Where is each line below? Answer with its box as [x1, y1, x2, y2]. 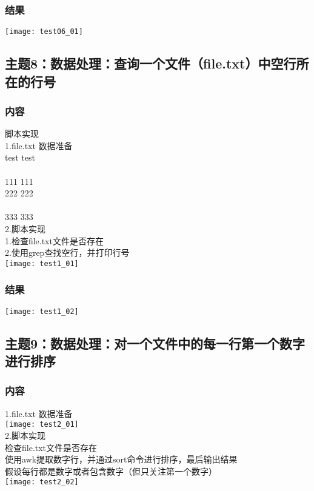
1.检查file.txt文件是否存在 [5, 234, 104, 247]
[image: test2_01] [5, 420, 79, 429]
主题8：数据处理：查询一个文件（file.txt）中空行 [5, 54, 296, 73]
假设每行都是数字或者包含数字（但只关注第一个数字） [5, 464, 217, 477]
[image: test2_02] [5, 478, 79, 487]
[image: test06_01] [5, 27, 83, 36]
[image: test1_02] [5, 307, 79, 316]
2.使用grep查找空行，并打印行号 [5, 246, 130, 259]
